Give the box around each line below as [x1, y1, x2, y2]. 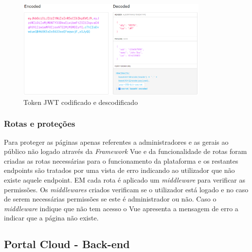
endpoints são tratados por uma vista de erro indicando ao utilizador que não [4, 165, 235, 175]
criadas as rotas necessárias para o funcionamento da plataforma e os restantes [4, 155, 238, 166]
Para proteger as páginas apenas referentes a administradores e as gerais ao [4, 136, 229, 147]
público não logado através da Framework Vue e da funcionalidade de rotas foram [4, 146, 247, 156]
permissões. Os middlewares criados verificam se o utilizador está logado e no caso [4, 184, 249, 194]
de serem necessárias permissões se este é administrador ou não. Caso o [4, 194, 216, 204]
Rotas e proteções [4, 118, 75, 130]
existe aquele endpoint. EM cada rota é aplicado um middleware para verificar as [4, 175, 246, 185]
